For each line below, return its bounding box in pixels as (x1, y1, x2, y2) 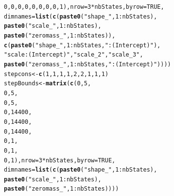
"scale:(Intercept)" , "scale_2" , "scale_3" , (4, 51, 143, 59)
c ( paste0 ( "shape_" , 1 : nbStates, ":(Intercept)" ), (4, 41, 161, 49)
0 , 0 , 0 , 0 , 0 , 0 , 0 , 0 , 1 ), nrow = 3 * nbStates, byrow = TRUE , (4, 3, 164, 10)
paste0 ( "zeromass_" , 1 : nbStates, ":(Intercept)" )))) (4, 60, 171, 68)
